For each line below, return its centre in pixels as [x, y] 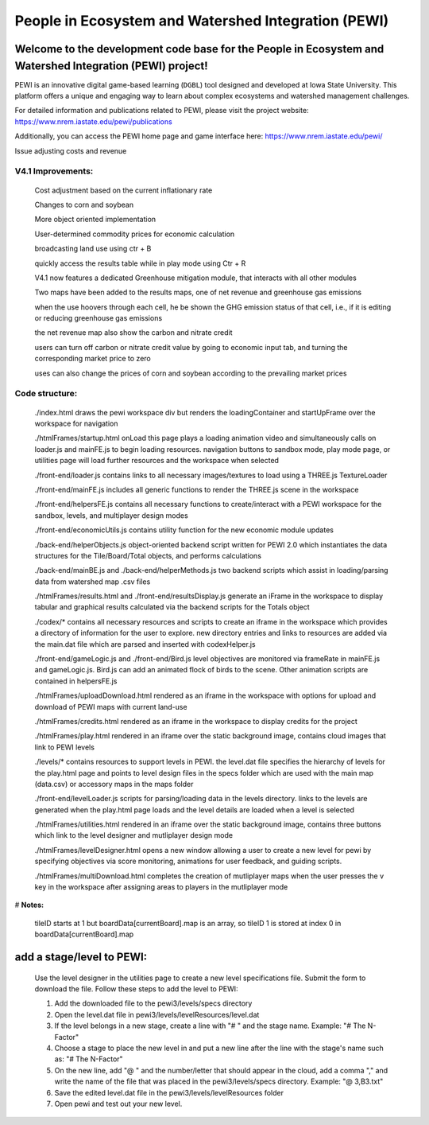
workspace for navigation [76, 423]
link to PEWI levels [65, 747]
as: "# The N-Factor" [89, 1059]
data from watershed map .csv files [93, 582]
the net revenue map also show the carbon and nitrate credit [133, 333]
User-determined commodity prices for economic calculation [135, 234]
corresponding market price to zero [93, 359]
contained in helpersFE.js [76, 681]
